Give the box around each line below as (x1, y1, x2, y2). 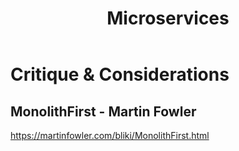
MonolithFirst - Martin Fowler (10, 103, 197, 120)
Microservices (106, 7, 230, 30)
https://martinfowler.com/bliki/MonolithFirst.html (10, 130, 210, 141)
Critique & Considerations (10, 63, 230, 86)
